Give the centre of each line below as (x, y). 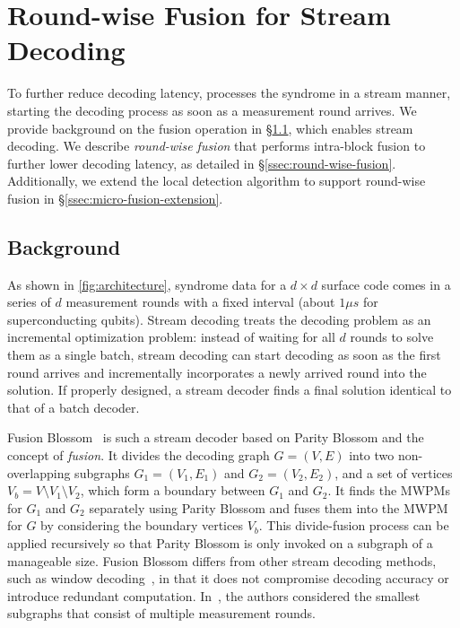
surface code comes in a (386, 284)
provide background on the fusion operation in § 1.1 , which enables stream (210, 128)
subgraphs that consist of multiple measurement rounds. (161, 613)
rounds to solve (392, 337)
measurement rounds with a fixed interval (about (200, 302)
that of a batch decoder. (74, 407)
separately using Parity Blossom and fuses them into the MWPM (269, 507)
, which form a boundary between (173, 490)
